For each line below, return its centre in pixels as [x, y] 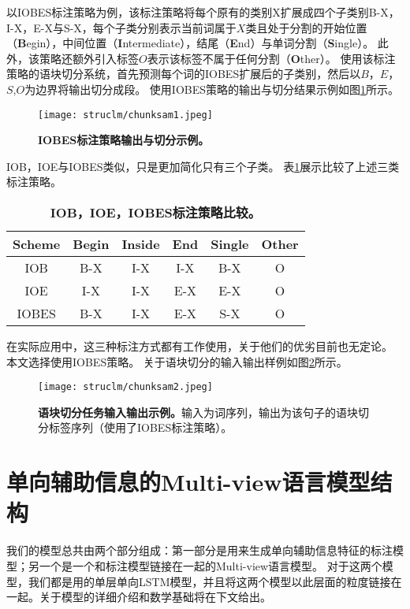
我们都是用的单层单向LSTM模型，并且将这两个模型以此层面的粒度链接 [209, 581]
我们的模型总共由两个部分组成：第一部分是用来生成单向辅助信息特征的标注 [199, 550]
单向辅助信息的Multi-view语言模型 [188, 482]
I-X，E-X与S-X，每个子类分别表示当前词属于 [121, 27]
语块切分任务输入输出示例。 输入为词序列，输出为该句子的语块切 [203, 412]
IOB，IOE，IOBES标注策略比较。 [155, 212]
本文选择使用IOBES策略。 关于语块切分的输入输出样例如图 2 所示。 [177, 361]
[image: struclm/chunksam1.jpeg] [125, 115]
